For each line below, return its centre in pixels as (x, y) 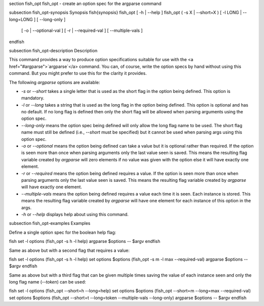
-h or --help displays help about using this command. (75, 214)
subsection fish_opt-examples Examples (50, 223)
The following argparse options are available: (55, 82)
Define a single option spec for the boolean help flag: (63, 232)
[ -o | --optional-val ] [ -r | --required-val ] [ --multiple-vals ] (82, 31)
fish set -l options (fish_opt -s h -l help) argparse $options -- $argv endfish (85, 241)
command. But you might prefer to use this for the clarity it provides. (78, 73)
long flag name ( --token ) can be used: (47, 282)
